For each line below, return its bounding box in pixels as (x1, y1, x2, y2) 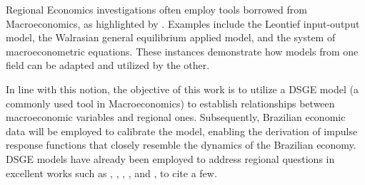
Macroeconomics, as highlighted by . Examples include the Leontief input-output (6, 16, 360, 31)
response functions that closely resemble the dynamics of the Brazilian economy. (6, 137, 356, 152)
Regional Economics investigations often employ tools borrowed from (6, 2, 307, 16)
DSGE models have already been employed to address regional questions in (6, 151, 335, 166)
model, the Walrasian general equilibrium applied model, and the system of (6, 30, 336, 45)
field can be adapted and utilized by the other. (6, 58, 210, 73)
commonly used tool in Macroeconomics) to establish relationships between (6, 95, 335, 110)
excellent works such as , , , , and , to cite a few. (6, 165, 217, 180)
